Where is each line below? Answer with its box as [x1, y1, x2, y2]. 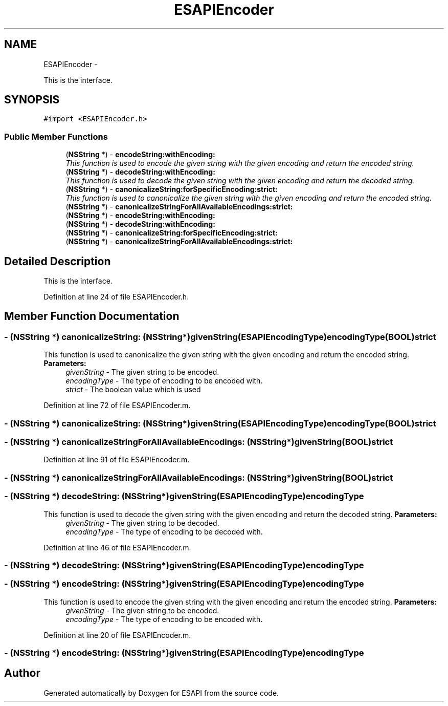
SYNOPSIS [4, 93, 60, 106]
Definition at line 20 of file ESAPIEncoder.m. [43, 630, 191, 639]
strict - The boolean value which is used [65, 385, 201, 394]
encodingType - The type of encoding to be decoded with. [65, 527, 263, 536]
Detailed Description [4, 254, 111, 268]
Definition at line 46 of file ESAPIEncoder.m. [43, 543, 191, 552]
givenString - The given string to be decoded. [65, 518, 219, 527]
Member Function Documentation [4, 310, 180, 323]
